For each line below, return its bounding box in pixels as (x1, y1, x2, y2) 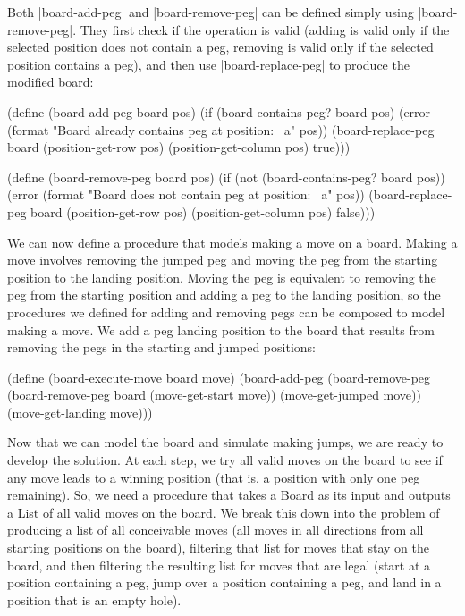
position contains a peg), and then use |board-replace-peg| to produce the (7, 55, 410, 73)
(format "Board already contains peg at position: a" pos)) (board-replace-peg (7, 120, 435, 139)
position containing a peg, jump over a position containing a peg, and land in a (7, 573, 442, 592)
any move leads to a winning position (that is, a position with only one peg (7, 468, 420, 486)
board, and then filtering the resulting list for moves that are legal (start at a (7, 555, 431, 574)
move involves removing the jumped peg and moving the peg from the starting (7, 250, 438, 269)
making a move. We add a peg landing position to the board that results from (7, 320, 435, 339)
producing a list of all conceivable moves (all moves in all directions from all (7, 520, 424, 539)
